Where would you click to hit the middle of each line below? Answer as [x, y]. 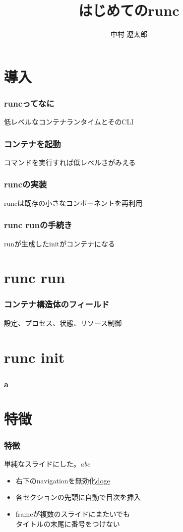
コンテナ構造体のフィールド [57, 304]
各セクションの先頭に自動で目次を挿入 [78, 497]
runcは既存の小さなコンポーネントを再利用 [73, 203]
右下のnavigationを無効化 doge [63, 480]
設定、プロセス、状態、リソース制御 [63, 323]
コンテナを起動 [32, 144]
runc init [34, 357]
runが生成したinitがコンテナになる [60, 243]
